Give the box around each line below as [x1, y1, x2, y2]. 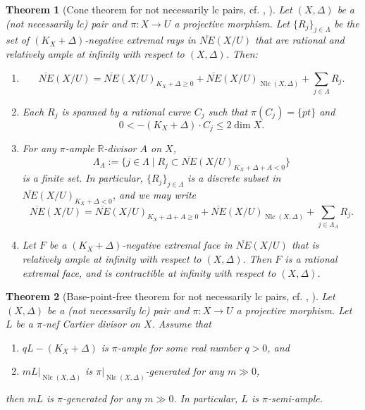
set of [6, 32, 30, 47]
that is [291, 237, 319, 252]
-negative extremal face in [122, 237, 233, 252]
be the [334, 15, 359, 30]
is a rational [285, 251, 338, 266]
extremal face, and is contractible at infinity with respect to [22, 265, 276, 280]
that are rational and [255, 32, 345, 47]
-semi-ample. [267, 391, 323, 406]
